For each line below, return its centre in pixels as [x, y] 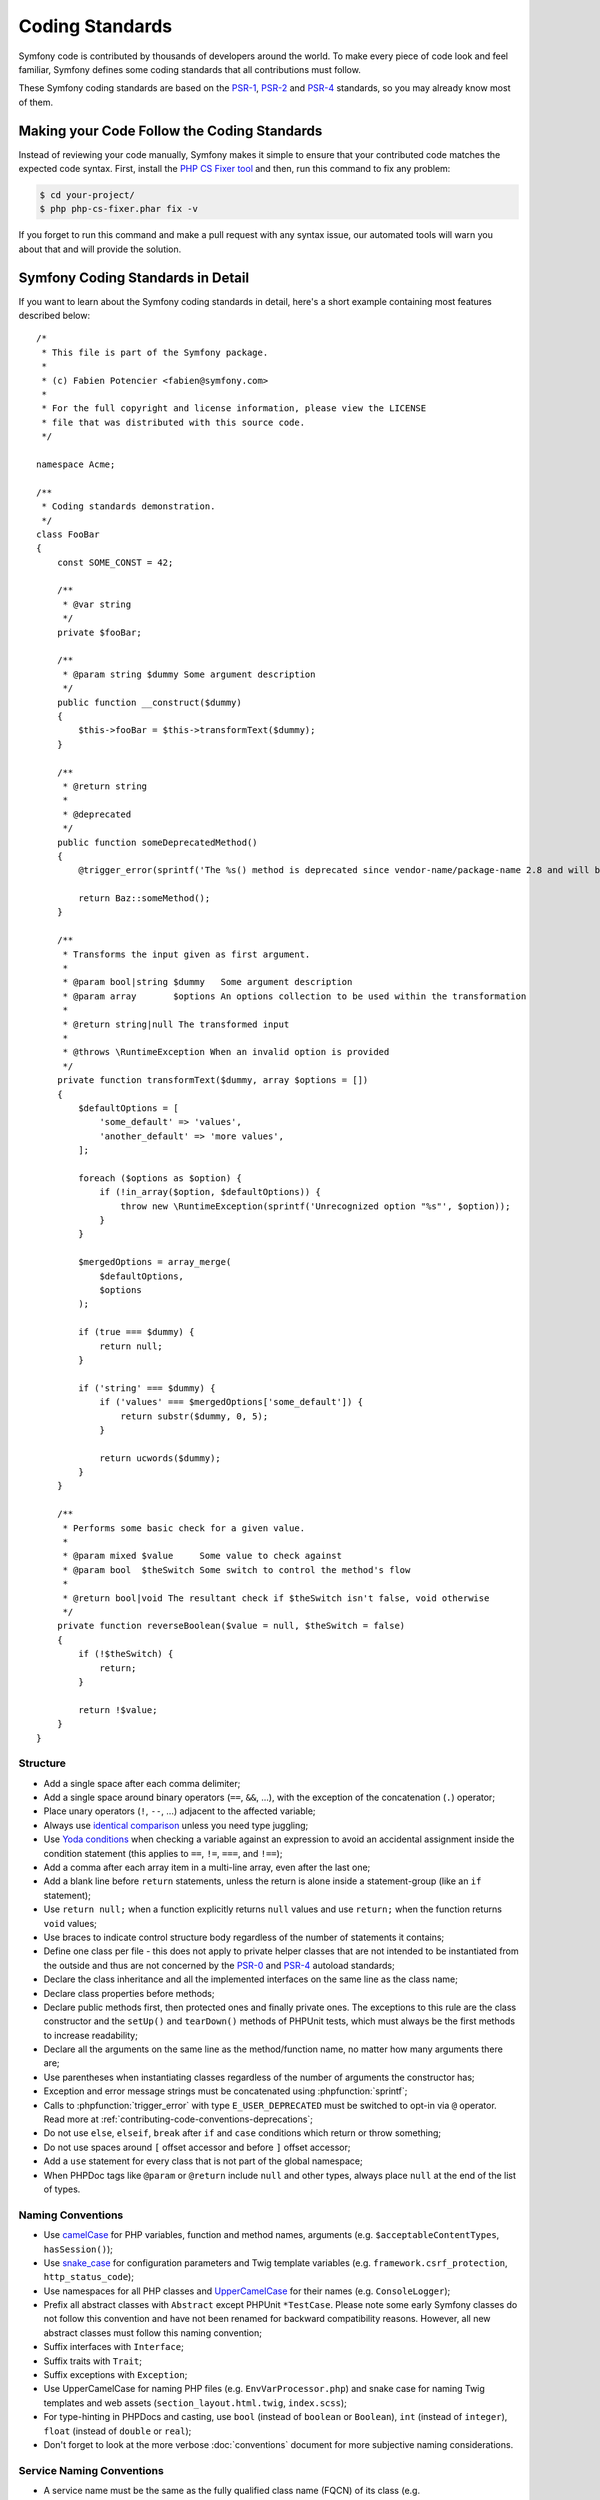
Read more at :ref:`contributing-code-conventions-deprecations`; [178, 2119]
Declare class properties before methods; [129, 1993]
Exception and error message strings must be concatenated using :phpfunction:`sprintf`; [225, 2091]
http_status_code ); [89, 2277]
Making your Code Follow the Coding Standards [170, 130]
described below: [54, 316]
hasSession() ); [78, 2249]
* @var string [97, 604]
